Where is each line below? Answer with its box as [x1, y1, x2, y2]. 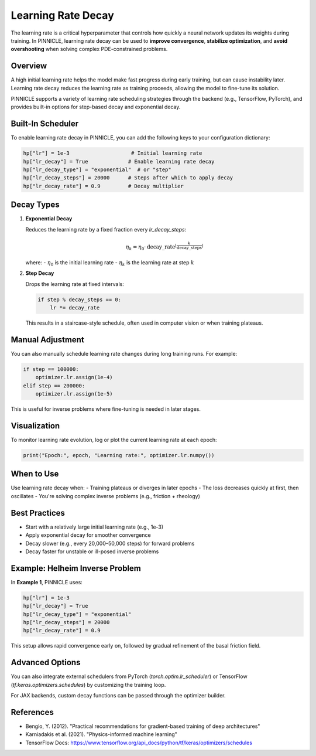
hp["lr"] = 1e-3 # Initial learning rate [23, 150, 202, 156]
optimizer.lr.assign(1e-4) [35, 374, 114, 381]
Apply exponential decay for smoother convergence [25, 532, 152, 539]
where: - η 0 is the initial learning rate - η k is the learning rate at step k [25, 258, 194, 267]
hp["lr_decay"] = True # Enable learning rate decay [23, 158, 215, 165]
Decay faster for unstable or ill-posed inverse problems [25, 548, 159, 555]
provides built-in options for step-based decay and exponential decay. [11, 103, 181, 111]
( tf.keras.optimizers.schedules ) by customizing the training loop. [11, 681, 166, 688]
